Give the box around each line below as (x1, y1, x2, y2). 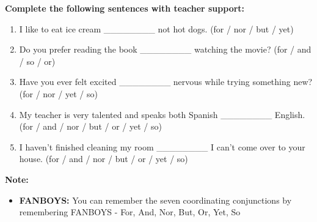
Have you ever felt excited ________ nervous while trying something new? (19, 75, 313, 88)
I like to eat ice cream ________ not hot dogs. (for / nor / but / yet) (19, 22, 294, 35)
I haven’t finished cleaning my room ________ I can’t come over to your (19, 140, 305, 153)
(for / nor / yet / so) (19, 87, 98, 100)
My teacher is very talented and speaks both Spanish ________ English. (19, 108, 305, 120)
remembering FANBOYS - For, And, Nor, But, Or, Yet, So (19, 205, 241, 218)
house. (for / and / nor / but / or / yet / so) (19, 152, 188, 165)
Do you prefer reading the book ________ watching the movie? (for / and (19, 43, 312, 56)
